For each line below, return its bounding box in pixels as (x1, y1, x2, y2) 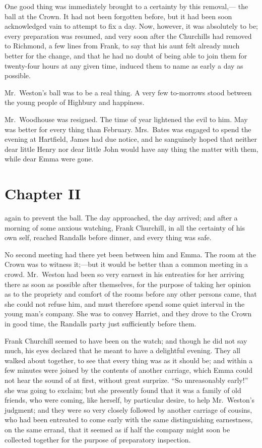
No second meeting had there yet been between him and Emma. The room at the (5, 249, 256, 259)
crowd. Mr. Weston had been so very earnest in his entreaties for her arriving (5, 269, 244, 279)
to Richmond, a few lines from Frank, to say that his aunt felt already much (5, 40, 240, 51)
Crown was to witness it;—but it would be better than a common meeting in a (5, 259, 248, 269)
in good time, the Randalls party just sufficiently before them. (5, 318, 196, 328)
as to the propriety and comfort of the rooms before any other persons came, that (5, 289, 257, 299)
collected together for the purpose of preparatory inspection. (5, 434, 191, 444)
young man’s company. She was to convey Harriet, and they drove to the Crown (5, 308, 252, 319)
